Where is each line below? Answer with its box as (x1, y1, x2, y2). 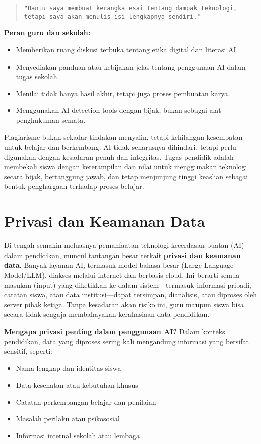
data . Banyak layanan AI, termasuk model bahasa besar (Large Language (4, 260, 234, 270)
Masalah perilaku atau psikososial (16, 413, 120, 424)
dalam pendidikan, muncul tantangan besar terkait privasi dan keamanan (4, 249, 241, 260)
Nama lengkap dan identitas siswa (16, 362, 121, 373)
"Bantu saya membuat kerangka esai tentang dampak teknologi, (24, 5, 237, 12)
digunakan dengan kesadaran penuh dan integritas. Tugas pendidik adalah (4, 151, 234, 162)
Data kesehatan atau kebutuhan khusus (16, 379, 138, 390)
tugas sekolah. (16, 71, 59, 82)
